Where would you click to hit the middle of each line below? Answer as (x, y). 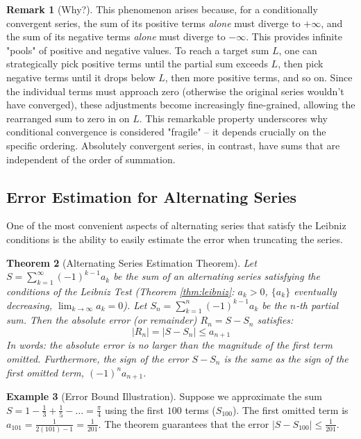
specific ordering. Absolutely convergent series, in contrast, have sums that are (173, 145)
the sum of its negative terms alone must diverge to (116, 36)
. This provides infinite (294, 36)
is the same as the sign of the (286, 358)
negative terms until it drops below (81, 77)
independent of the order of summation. (91, 159)
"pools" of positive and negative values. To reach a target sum (138, 50)
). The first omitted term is (290, 409)
